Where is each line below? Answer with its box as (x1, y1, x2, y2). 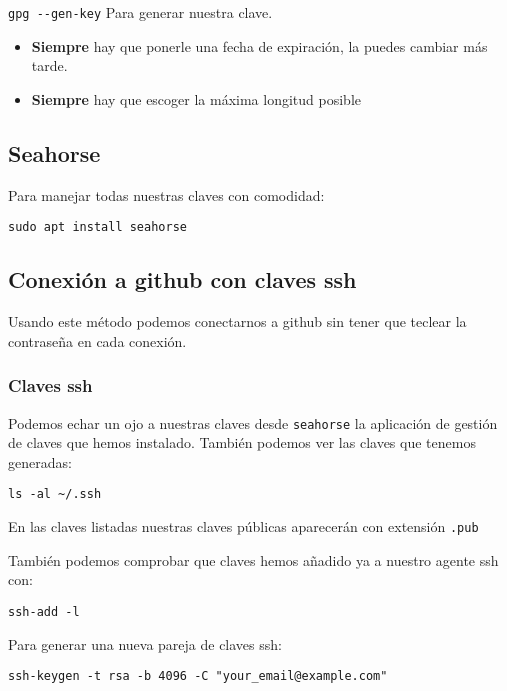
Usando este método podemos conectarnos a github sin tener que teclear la (8, 311, 467, 332)
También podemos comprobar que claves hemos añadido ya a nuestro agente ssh (8, 549, 499, 570)
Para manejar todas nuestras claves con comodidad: (8, 184, 325, 205)
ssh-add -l (8, 604, 80, 619)
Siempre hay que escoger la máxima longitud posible (31, 88, 361, 109)
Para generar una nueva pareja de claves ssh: (8, 633, 282, 654)
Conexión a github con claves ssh (8, 264, 357, 295)
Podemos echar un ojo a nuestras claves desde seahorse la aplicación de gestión (8, 412, 498, 433)
